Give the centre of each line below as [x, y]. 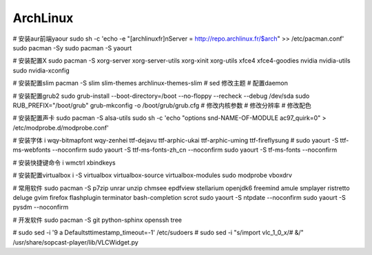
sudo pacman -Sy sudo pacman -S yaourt [72, 48]
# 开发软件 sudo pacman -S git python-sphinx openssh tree [97, 220]
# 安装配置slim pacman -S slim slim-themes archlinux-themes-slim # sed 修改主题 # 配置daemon [151, 83]
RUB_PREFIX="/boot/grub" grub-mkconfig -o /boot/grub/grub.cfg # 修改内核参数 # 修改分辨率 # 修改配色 [162, 105]
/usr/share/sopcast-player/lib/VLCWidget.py [76, 242]
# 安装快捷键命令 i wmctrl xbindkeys [64, 163]
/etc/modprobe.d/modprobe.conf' [61, 127]
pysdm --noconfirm [41, 207]
